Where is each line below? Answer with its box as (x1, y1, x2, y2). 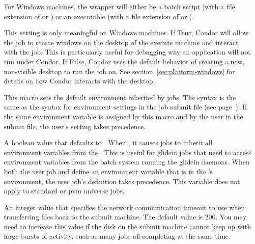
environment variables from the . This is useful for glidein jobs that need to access (4, 147, 252, 157)
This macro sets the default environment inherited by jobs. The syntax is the (4, 92, 236, 102)
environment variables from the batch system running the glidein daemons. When (4, 157, 250, 167)
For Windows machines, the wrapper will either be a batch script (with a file (4, 1, 235, 11)
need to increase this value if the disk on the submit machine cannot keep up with (4, 221, 251, 231)
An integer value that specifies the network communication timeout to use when (4, 202, 245, 212)
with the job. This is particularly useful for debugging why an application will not (4, 47, 251, 57)
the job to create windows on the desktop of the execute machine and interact (4, 37, 239, 47)
